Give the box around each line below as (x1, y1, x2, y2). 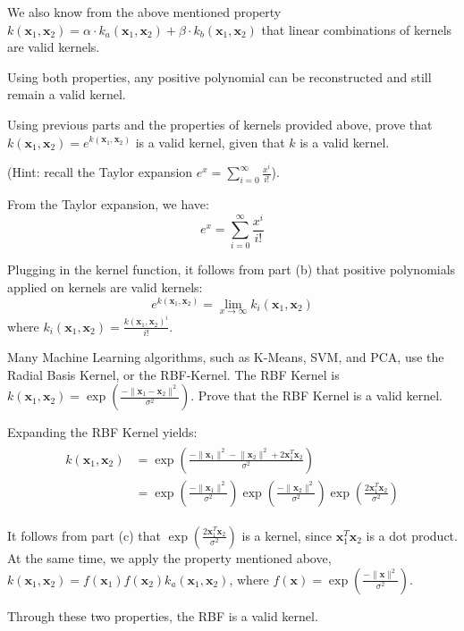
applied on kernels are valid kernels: (7, 278, 203, 297)
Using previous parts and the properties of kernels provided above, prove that (7, 114, 433, 133)
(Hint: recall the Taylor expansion (7, 163, 193, 181)
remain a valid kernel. (7, 85, 126, 104)
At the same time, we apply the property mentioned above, (7, 548, 332, 567)
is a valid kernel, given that (135, 132, 285, 151)
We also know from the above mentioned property (7, 3, 282, 21)
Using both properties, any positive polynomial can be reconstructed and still (7, 67, 432, 86)
